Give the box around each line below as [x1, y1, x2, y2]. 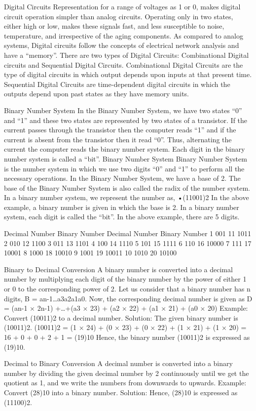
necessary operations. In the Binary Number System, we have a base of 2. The [4, 173, 241, 183]
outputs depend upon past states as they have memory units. [4, 88, 189, 99]
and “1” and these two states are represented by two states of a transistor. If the [4, 115, 248, 125]
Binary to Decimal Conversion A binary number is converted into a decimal [4, 264, 233, 274]
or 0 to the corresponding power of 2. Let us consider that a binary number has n [4, 284, 251, 294]
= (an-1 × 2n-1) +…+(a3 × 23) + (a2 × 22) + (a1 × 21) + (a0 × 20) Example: [4, 303, 248, 313]
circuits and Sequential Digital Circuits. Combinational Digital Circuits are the [4, 59, 243, 70]
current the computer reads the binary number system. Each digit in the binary [4, 144, 245, 154]
